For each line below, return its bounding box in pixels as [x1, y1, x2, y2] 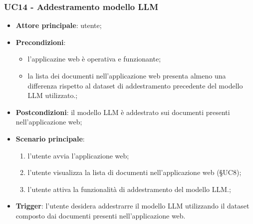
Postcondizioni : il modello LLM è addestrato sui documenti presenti [15, 106, 230, 117]
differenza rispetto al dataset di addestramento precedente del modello [27, 80, 243, 90]
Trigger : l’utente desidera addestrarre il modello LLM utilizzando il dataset [15, 200, 250, 211]
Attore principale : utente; [15, 20, 102, 30]
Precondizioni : [15, 36, 66, 47]
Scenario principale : [15, 133, 85, 143]
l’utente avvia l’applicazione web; [27, 150, 129, 160]
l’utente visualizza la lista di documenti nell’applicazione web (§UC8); [27, 167, 242, 177]
